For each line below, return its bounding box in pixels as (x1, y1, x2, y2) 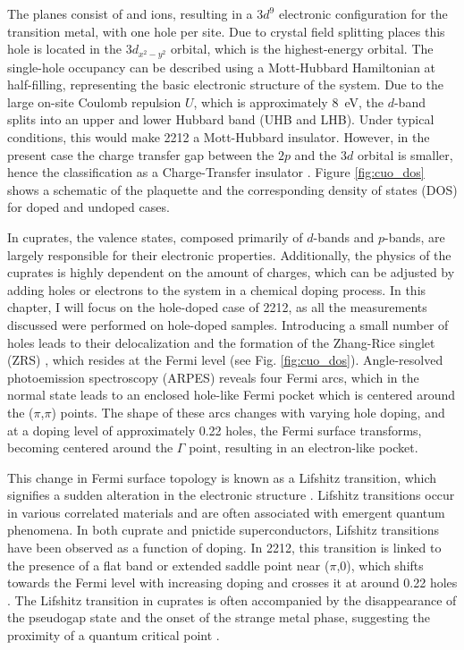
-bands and (313, 227, 375, 246)
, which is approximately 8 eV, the (193, 92, 384, 111)
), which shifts (346, 555, 424, 574)
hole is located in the (7, 39, 122, 58)
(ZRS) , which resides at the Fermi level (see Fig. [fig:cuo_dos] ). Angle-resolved (7, 350, 443, 369)
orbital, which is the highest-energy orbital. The (170, 39, 434, 58)
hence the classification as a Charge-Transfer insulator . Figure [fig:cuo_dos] (7, 163, 425, 181)
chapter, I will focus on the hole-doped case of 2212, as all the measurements (7, 298, 427, 317)
